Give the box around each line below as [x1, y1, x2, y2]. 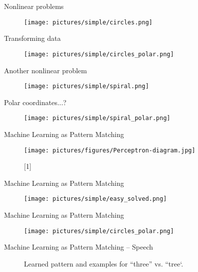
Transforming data [4, 33, 61, 43]
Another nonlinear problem [4, 65, 87, 75]
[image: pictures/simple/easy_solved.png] [24, 195, 167, 203]
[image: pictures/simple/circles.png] [24, 18, 153, 26]
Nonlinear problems [4, 1, 64, 11]
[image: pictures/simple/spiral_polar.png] [24, 115, 171, 122]
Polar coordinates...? [4, 97, 67, 107]
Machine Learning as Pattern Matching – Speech [4, 242, 153, 252]
